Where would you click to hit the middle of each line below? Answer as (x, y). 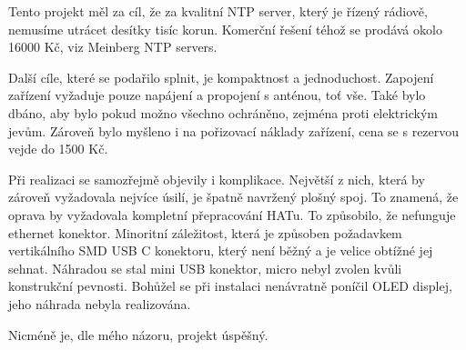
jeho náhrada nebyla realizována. (100, 303)
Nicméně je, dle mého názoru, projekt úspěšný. (138, 334)
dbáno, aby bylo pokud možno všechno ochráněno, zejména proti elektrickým (223, 112)
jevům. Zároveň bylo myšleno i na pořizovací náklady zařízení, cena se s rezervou (234, 130)
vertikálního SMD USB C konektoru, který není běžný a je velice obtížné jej (221, 250)
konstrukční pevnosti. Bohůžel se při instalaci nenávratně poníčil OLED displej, (230, 286)
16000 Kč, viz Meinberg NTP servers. (113, 47)
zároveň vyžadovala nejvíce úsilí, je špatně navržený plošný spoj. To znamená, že (233, 197)
